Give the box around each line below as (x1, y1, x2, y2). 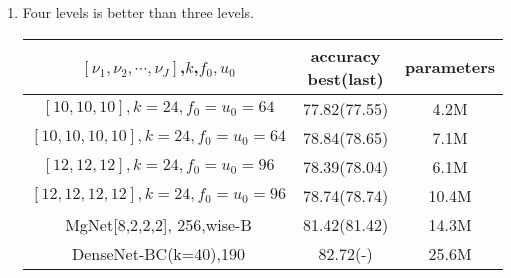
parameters (405, 55, 495, 79)
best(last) (307, 66, 384, 90)
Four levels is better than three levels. (22, 2, 254, 22)
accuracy (310, 43, 381, 67)
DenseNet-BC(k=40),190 (71, 241, 245, 265)
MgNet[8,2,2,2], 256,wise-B (65, 212, 252, 236)
